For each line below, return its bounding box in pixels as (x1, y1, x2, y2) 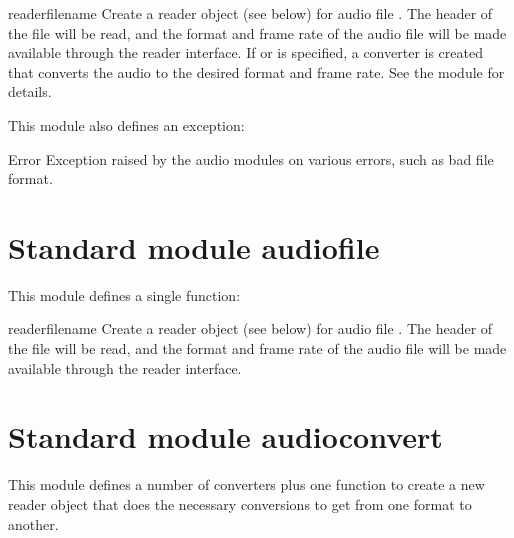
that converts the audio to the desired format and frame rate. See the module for (8, 61, 505, 82)
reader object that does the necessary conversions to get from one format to (8, 493, 472, 514)
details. (8, 81, 52, 102)
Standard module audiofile (8, 226, 380, 267)
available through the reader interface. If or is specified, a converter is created (8, 42, 483, 63)
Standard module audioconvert (8, 416, 443, 457)
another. (8, 513, 59, 534)
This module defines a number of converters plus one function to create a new (8, 474, 485, 495)
